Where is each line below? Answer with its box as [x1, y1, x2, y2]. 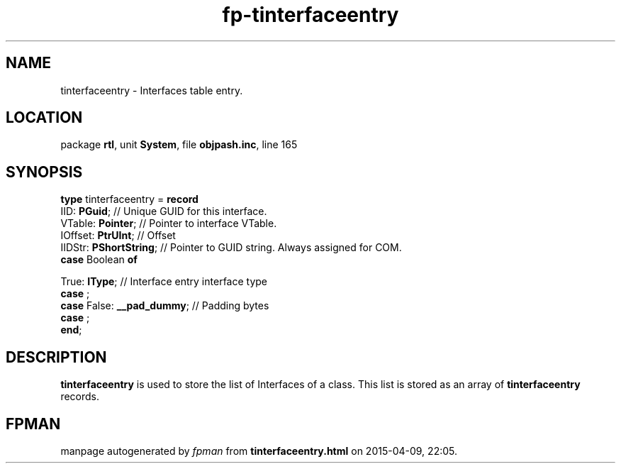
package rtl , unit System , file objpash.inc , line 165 [60, 138, 298, 151]
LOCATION [6, 109, 83, 127]
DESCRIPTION [6, 348, 107, 366]
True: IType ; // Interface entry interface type [60, 275, 268, 288]
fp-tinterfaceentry [222, 3, 399, 27]
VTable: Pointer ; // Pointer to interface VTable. [60, 217, 277, 230]
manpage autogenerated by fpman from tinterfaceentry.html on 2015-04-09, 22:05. [60, 444, 457, 457]
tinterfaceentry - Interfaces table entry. [60, 84, 243, 96]
